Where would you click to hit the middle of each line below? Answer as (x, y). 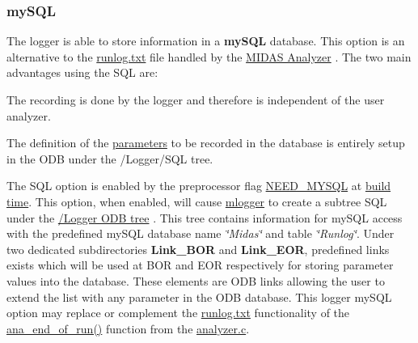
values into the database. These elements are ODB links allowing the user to (196, 280)
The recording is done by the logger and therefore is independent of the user (196, 100)
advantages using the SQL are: (82, 72)
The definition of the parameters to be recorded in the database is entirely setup (206, 143)
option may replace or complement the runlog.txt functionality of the (178, 313)
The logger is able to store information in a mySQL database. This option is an (206, 41)
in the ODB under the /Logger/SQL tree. (110, 158)
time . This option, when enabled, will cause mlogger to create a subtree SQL (197, 201)
